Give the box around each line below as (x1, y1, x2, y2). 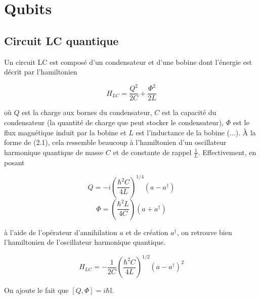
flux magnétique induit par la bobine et (4, 127, 126, 137)
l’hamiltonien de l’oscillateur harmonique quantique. (4, 237, 166, 247)
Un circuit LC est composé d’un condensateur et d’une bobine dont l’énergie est (4, 56, 252, 67)
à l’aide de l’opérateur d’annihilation (4, 227, 117, 237)
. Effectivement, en (198, 146, 256, 157)
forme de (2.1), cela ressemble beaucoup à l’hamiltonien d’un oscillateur (4, 137, 227, 147)
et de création (125, 227, 168, 237)
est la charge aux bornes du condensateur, (22, 107, 152, 118)
